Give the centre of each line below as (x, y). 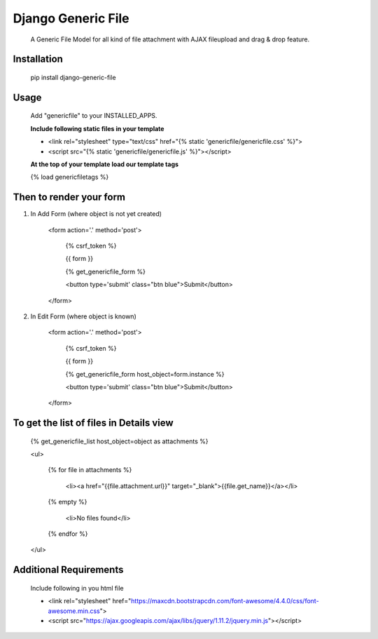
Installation (38, 59)
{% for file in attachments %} (90, 470)
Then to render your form (69, 197)
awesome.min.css (74, 611)
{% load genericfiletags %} (70, 177)
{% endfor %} (68, 534)
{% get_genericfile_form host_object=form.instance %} (145, 374)
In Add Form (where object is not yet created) (96, 214)
